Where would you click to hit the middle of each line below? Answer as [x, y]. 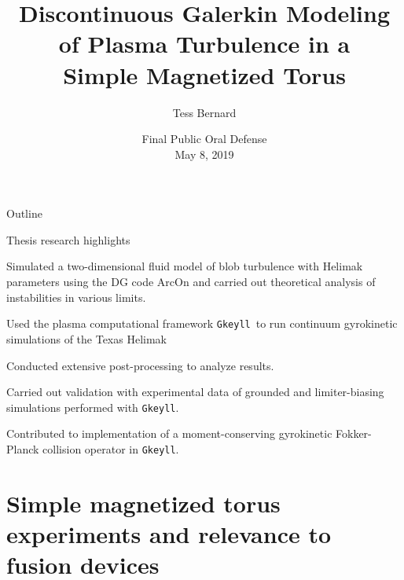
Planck [23, 448]
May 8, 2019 [204, 154]
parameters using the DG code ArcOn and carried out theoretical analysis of [191, 282]
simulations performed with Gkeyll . [93, 407]
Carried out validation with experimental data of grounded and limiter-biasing [195, 392]
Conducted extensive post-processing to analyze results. [140, 365]
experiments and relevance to [169, 533]
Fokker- [354, 433]
